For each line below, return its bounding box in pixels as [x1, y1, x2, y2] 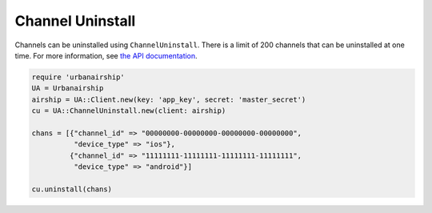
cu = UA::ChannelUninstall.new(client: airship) [31, 106, 226, 115]
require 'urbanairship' [31, 72, 126, 82]
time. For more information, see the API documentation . [14, 50, 198, 60]
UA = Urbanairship [31, 84, 104, 93]
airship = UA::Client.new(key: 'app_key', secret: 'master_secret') [31, 94, 306, 104]
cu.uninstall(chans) [31, 184, 112, 194]
